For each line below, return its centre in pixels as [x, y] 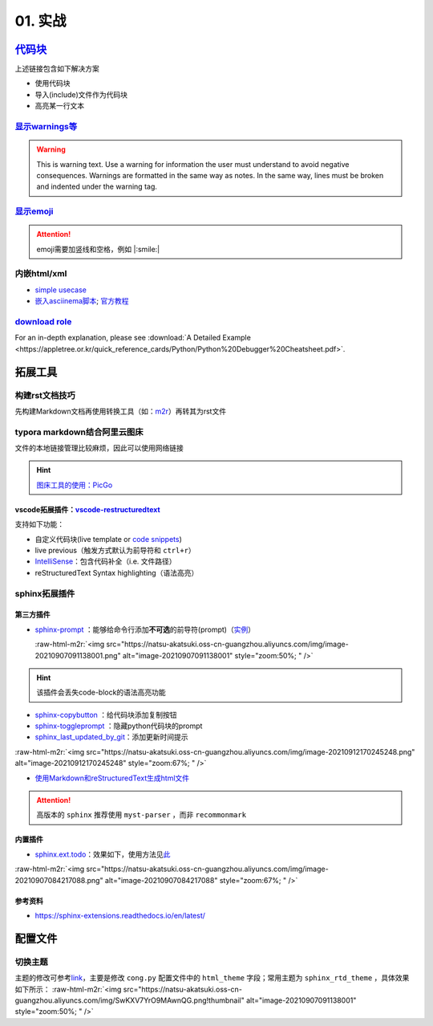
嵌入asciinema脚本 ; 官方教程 [82, 301]
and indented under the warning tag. [97, 187]
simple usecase [61, 290]
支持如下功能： [39, 524]
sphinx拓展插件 [45, 593]
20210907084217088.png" [59, 880]
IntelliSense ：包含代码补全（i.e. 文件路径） [105, 561]
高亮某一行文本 [59, 106]
